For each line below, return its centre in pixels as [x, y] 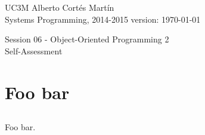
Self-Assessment [34, 50]
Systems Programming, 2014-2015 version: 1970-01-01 [103, 19]
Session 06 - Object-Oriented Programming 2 [87, 39]
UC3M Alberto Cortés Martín [60, 7]
